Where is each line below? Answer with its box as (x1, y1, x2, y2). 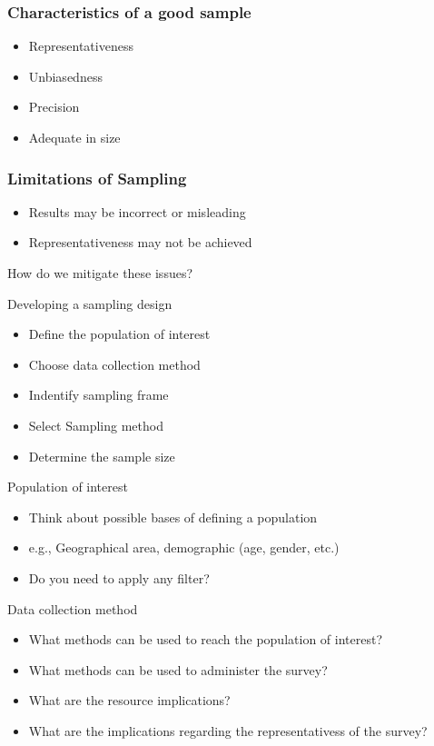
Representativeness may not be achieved (28, 233, 252, 252)
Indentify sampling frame (28, 385, 169, 404)
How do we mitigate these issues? (7, 264, 193, 282)
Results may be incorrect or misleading (28, 202, 246, 221)
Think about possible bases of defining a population (28, 507, 318, 526)
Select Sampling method (28, 415, 163, 434)
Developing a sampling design (7, 293, 173, 313)
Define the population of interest (28, 324, 211, 343)
